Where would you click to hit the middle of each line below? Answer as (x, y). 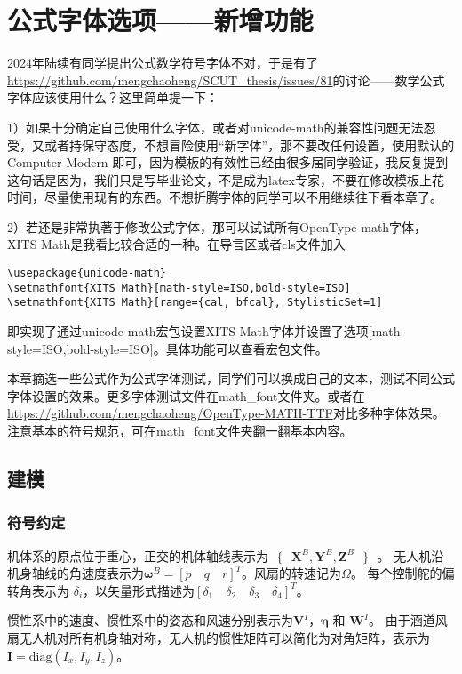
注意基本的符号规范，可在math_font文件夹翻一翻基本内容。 (180, 430)
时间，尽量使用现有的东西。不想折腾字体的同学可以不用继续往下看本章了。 (225, 197)
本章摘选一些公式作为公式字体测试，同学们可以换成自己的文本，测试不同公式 (231, 378)
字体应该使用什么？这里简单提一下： (113, 97)
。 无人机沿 (410, 555)
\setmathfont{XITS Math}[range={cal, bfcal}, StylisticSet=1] (195, 303)
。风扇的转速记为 (292, 573)
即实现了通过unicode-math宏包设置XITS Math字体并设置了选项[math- (206, 331)
